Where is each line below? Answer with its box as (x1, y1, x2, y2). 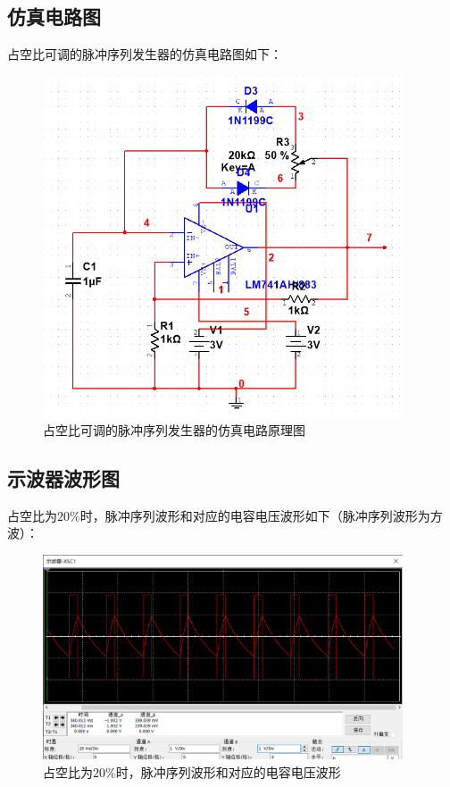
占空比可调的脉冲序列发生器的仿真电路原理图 (43, 421, 305, 440)
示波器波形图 (7, 465, 120, 492)
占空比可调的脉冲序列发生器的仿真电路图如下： (7, 45, 282, 63)
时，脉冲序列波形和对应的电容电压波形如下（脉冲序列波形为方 (79, 506, 443, 524)
